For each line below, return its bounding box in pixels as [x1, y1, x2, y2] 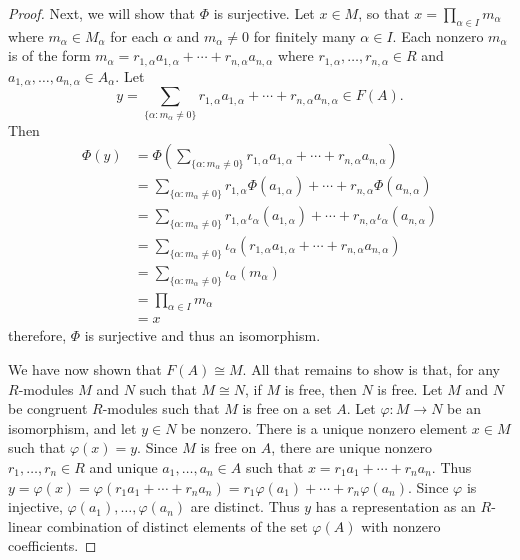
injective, [8, 496, 63, 517]
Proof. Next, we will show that [8, 3, 196, 23]
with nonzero [361, 515, 441, 536]
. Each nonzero [392, 25, 484, 46]
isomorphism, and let [8, 417, 137, 438]
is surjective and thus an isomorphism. [84, 325, 321, 346]
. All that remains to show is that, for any [242, 359, 500, 380]
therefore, [8, 325, 67, 346]
